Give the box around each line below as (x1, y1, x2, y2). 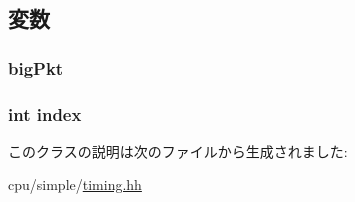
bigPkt (8, 55, 64, 80)
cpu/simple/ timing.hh (8, 174, 142, 195)
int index (8, 101, 82, 126)
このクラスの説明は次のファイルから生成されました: (8, 140, 348, 161)
